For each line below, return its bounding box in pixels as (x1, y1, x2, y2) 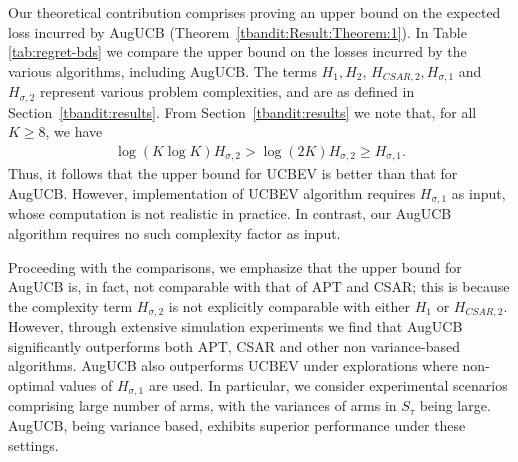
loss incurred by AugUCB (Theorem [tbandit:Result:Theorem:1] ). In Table (8, 21, 467, 42)
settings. (8, 434, 59, 455)
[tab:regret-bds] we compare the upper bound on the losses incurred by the (8, 41, 467, 62)
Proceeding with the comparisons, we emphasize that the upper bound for (8, 256, 462, 277)
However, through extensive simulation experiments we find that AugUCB (8, 316, 463, 337)
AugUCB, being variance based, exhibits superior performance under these (8, 415, 466, 436)
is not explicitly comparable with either (168, 295, 411, 316)
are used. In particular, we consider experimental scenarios (148, 375, 508, 396)
